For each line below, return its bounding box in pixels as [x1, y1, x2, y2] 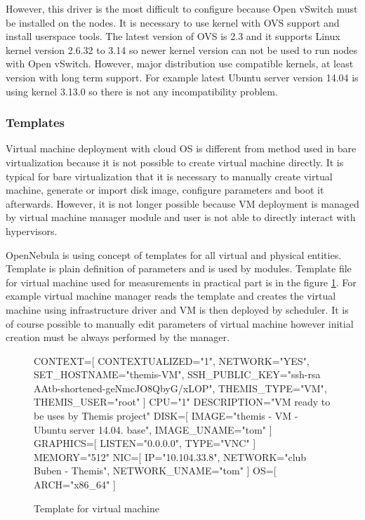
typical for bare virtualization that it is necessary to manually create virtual [6, 168, 333, 183]
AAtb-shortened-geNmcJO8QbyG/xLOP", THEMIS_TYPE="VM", [34, 380, 327, 395]
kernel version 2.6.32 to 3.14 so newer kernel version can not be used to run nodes [6, 42, 358, 57]
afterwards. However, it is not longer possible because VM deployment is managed [6, 196, 359, 211]
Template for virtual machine [34, 500, 159, 515]
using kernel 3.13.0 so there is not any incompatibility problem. [6, 84, 278, 98]
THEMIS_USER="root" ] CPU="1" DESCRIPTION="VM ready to [34, 394, 331, 409]
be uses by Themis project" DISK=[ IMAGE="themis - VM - [34, 408, 298, 423]
